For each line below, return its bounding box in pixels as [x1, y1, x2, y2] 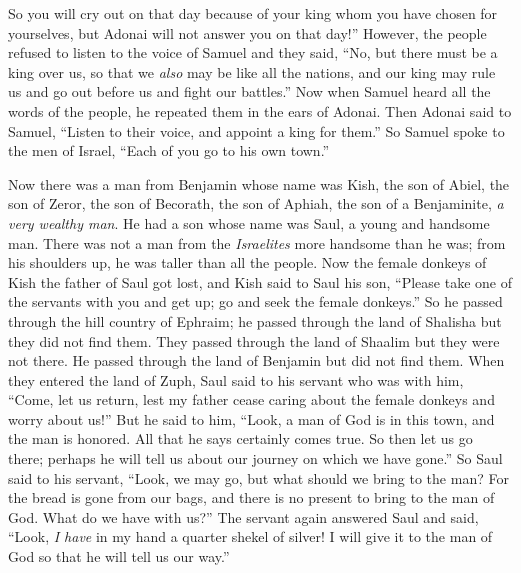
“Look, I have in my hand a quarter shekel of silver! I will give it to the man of [8, 526, 493, 547]
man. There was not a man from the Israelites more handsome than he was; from [8, 232, 506, 253]
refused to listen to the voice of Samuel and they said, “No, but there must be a [8, 42, 498, 63]
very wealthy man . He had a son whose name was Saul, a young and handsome [8, 212, 490, 233]
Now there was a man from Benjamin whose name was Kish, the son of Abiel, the [8, 173, 510, 194]
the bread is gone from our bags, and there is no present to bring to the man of [8, 487, 495, 508]
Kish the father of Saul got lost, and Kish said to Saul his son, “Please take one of [8, 271, 512, 292]
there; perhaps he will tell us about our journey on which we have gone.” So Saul [8, 448, 503, 469]
